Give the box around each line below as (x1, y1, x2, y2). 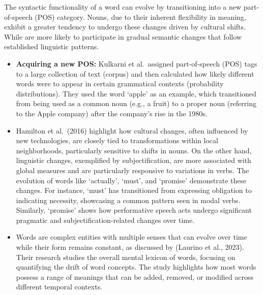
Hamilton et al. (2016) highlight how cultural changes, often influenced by (16, 125, 248, 136)
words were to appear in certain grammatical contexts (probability (16, 78, 224, 89)
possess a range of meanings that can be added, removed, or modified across (16, 271, 253, 282)
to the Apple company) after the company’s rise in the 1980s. (16, 108, 208, 118)
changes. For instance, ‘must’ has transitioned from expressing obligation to (16, 185, 252, 195)
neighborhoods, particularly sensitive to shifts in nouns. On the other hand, (16, 145, 252, 155)
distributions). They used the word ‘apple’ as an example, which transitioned (16, 88, 256, 99)
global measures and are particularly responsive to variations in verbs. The (16, 165, 249, 175)
